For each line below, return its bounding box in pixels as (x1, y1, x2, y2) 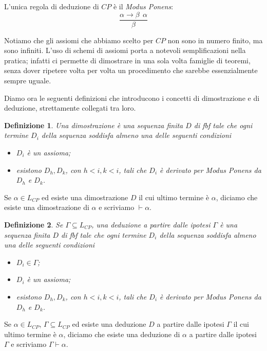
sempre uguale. (4, 75, 51, 86)
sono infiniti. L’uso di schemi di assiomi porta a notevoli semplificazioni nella (4, 45, 246, 56)
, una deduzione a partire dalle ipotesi (91, 219, 211, 230)
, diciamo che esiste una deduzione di (63, 328, 180, 339)
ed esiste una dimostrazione (42, 191, 128, 202)
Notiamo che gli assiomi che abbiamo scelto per (4, 34, 154, 45)
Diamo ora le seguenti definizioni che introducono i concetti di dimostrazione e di (4, 92, 260, 103)
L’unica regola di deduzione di (4, 1, 99, 11)
